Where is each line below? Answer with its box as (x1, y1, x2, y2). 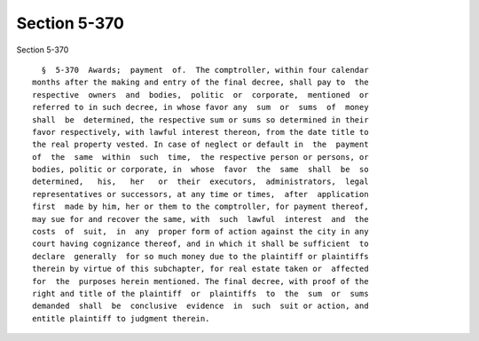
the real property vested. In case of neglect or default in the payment (32, 139, 369, 150)
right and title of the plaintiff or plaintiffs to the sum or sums (32, 289, 369, 298)
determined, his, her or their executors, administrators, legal (32, 177, 369, 186)
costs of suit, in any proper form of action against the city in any (32, 226, 369, 237)
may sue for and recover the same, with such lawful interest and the (32, 214, 369, 224)
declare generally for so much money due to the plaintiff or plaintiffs (32, 251, 369, 261)
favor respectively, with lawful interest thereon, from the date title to (32, 127, 369, 137)
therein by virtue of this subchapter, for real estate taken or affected (32, 264, 369, 274)
